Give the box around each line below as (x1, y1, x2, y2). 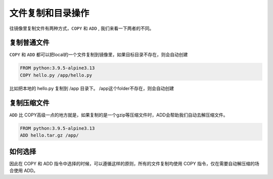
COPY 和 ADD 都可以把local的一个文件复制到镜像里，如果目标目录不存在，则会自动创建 (9, 52, 188, 58)
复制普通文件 (9, 38, 50, 47)
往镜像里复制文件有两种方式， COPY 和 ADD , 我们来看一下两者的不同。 (9, 25, 154, 31)
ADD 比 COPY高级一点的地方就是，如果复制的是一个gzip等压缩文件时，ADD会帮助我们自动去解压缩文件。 (9, 112, 228, 118)
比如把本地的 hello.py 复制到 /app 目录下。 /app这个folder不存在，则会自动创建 (9, 85, 174, 91)
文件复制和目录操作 (9, 8, 89, 19)
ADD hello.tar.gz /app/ (20, 132, 79, 139)
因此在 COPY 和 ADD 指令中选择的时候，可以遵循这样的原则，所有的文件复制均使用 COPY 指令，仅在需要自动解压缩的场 (9, 160, 260, 166)
